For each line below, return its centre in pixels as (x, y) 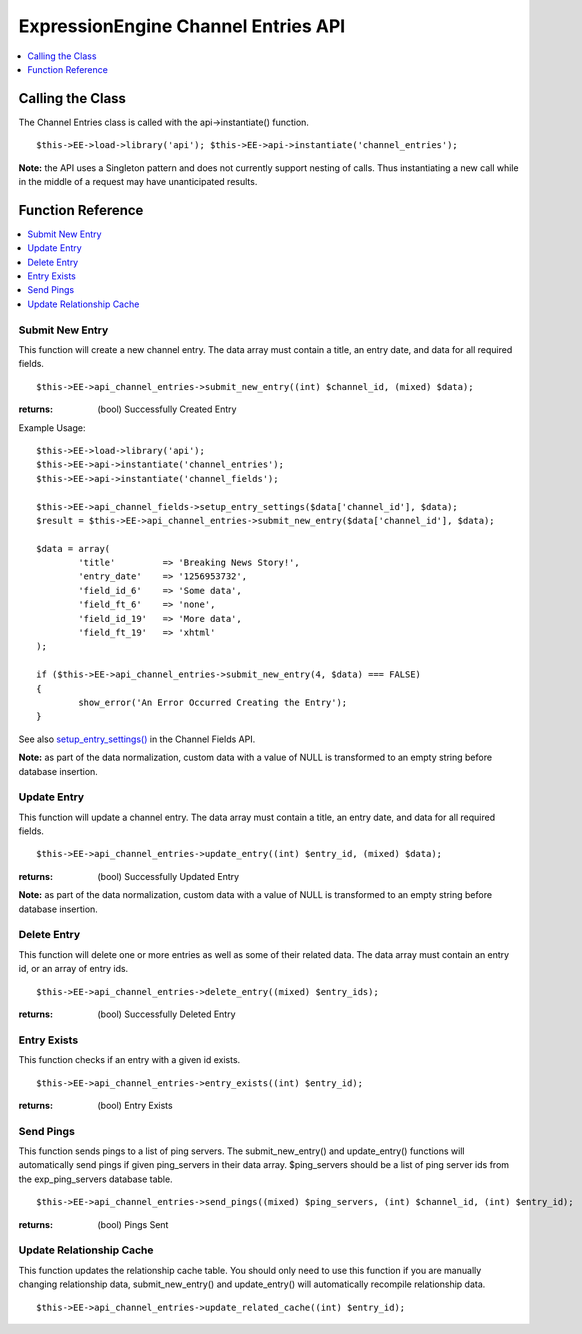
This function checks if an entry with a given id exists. (129, 1060)
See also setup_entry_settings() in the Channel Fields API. (137, 739)
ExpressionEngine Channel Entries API (182, 26)
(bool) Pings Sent (133, 1224)
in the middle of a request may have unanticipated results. (138, 182)
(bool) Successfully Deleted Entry (166, 1014)
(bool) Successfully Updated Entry (168, 876)
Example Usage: (52, 427)
